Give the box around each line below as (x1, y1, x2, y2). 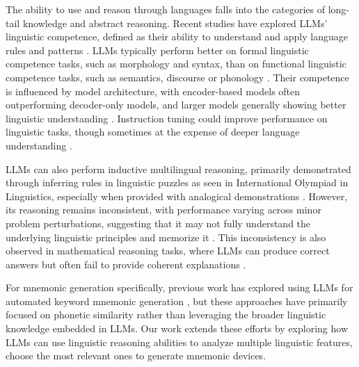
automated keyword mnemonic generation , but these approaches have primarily (6, 293, 348, 308)
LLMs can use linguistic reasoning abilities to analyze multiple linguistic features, (6, 334, 353, 349)
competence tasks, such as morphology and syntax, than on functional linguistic (6, 56, 346, 71)
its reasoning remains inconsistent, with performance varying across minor (6, 202, 321, 217)
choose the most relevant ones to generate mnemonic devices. (6, 348, 266, 363)
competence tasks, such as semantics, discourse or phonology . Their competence (6, 70, 349, 84)
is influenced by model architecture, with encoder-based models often (6, 83, 301, 98)
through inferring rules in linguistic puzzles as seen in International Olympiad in (6, 175, 349, 190)
